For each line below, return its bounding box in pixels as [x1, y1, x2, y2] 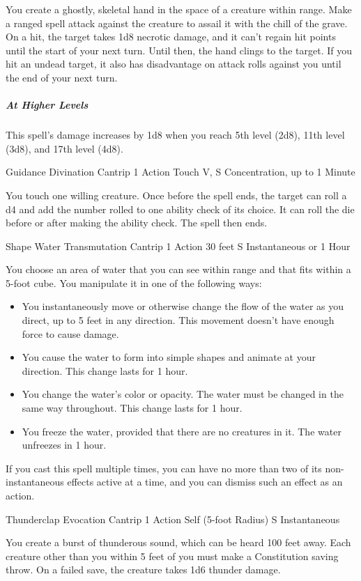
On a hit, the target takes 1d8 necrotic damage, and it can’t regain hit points [6, 29, 336, 44]
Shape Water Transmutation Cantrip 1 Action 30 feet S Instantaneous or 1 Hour [6, 238, 351, 253]
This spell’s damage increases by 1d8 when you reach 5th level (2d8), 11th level [6, 127, 345, 142]
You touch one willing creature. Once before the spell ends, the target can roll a [6, 187, 347, 202]
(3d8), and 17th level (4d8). [6, 141, 123, 155]
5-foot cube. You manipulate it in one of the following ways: [6, 275, 262, 290]
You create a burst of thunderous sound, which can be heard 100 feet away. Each [6, 535, 351, 550]
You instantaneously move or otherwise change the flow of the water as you [22, 299, 344, 313]
